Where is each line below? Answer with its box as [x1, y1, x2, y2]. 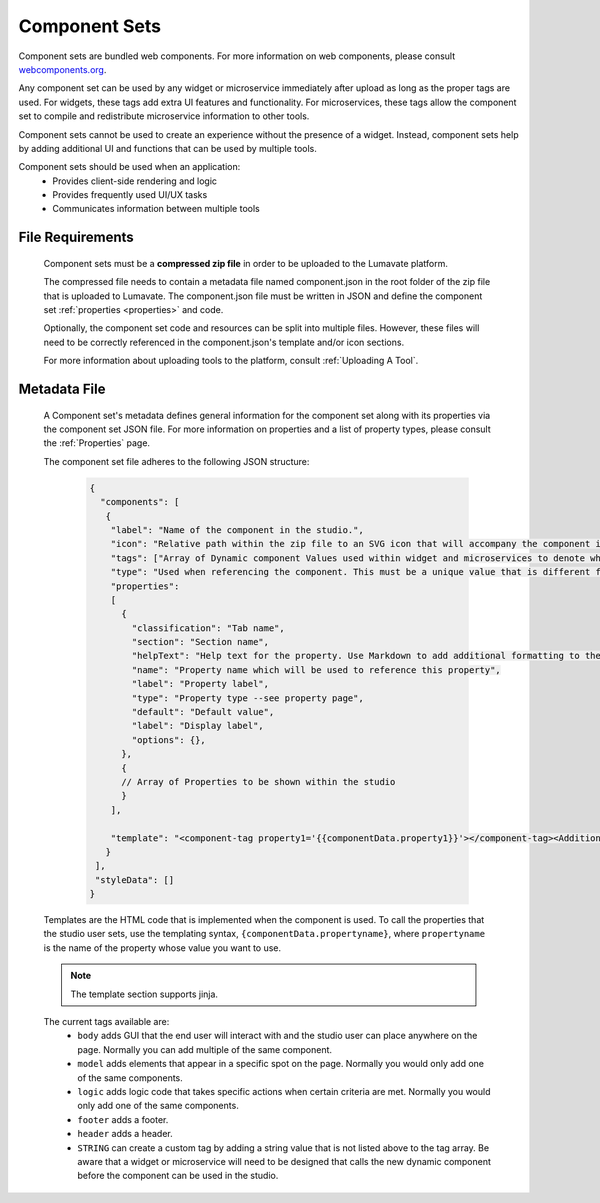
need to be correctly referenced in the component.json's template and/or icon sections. [43, 336, 405, 348]
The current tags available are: [43, 1016, 170, 1028]
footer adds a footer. [77, 1113, 169, 1125]
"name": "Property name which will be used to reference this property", [131, 664, 502, 675]
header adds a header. [77, 1128, 174, 1140]
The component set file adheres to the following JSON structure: [43, 455, 310, 467]
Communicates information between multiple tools [52, 203, 260, 215]
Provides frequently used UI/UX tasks [52, 189, 208, 201]
